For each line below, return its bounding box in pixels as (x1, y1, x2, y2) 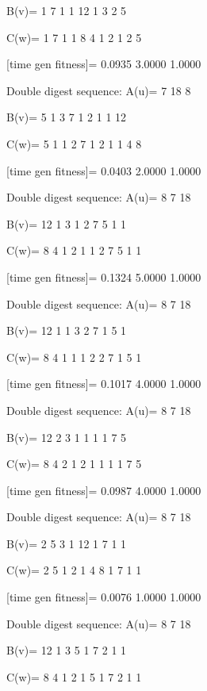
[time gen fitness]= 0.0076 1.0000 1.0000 (6, 589, 201, 605)
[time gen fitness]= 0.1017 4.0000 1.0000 (6, 375, 201, 392)
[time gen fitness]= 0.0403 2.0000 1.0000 (6, 162, 201, 179)
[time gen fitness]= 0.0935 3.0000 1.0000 (6, 56, 201, 72)
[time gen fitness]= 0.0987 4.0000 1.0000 (6, 482, 201, 498)
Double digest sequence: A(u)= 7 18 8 (6, 82, 191, 98)
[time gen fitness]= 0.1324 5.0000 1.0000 (6, 268, 201, 285)
